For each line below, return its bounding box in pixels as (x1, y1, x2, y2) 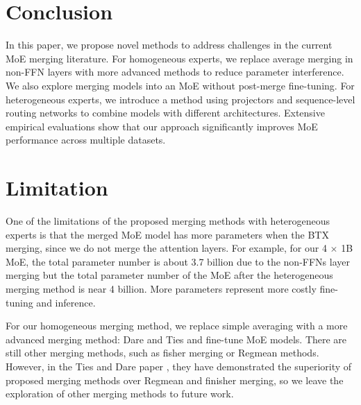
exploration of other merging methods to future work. (6, 386, 234, 401)
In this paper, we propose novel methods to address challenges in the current (6, 37, 333, 52)
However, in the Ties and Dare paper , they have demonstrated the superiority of (6, 359, 352, 373)
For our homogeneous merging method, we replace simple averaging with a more (6, 318, 348, 333)
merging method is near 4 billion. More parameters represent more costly (6, 281, 317, 295)
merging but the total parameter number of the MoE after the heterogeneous (6, 268, 333, 282)
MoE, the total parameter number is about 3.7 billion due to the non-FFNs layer (6, 254, 350, 268)
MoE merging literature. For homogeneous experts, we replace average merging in (6, 51, 353, 65)
